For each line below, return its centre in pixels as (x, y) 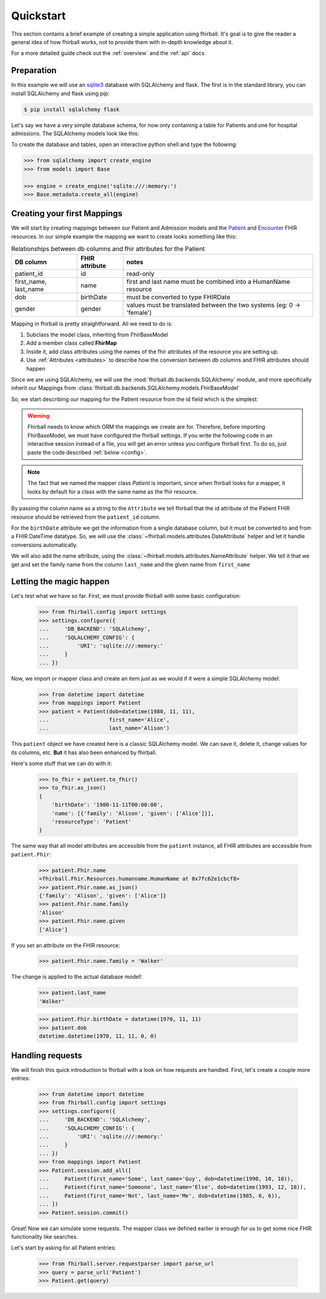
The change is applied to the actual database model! (76, 977)
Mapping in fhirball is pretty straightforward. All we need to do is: (92, 324)
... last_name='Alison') (104, 728)
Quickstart (39, 16)
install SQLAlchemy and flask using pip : (60, 93)
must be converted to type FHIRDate (178, 297)
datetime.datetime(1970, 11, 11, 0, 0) (98, 1036)
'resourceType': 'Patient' (92, 822)
